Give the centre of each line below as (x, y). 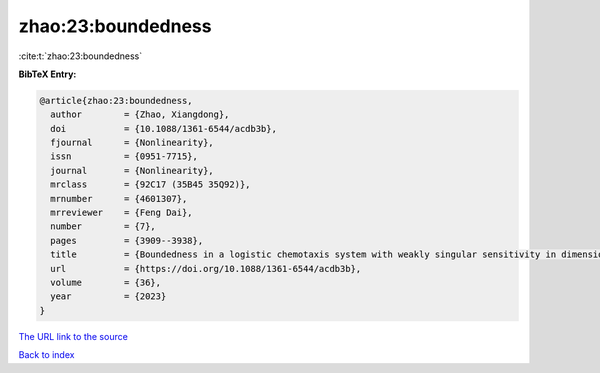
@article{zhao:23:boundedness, (116, 100)
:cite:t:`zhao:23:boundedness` (80, 56)
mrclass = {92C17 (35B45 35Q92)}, (150, 184)
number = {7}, (103, 226)
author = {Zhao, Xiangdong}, (140, 114)
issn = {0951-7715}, (124, 156)
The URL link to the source (73, 336)
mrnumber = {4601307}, (119, 198)
